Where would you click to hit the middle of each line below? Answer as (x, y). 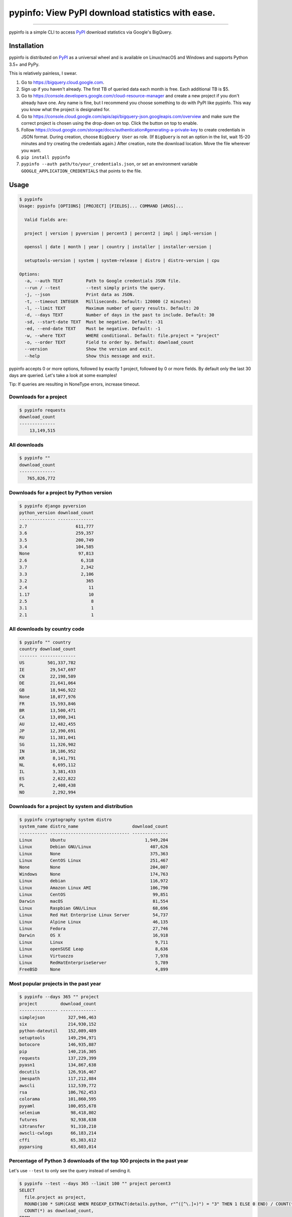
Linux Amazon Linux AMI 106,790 (94, 888)
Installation (26, 46)
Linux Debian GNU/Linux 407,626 (94, 847)
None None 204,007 (94, 867)
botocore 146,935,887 (58, 1045)
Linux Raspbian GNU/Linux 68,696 (94, 908)
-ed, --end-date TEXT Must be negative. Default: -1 (92, 329)
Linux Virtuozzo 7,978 (94, 956)
